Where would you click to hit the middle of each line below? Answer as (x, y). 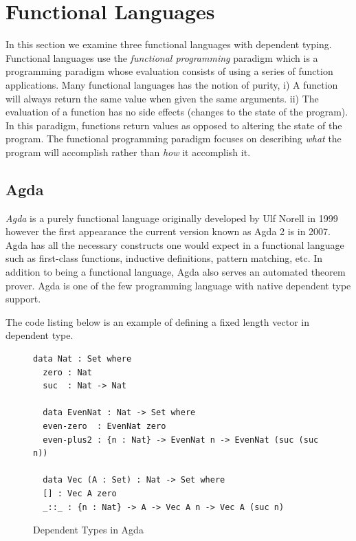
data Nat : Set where (82, 359)
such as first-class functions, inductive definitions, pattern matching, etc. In (164, 258)
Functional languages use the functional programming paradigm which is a (162, 57)
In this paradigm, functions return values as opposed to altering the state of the (174, 125)
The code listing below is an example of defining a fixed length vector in (157, 321)
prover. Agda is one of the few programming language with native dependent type (178, 285)
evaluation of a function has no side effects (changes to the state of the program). (177, 112)
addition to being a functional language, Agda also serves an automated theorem (176, 272)
